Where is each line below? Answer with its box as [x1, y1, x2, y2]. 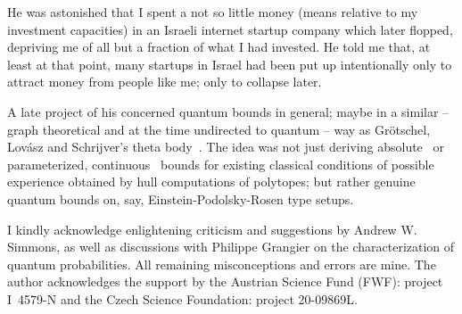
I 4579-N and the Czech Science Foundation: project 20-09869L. [7, 289, 358, 308]
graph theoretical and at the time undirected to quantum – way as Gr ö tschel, [7, 120, 431, 138]
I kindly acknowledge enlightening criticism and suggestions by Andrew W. [7, 219, 417, 238]
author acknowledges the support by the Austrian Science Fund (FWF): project [7, 272, 443, 291]
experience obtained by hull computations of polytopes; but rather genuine [7, 172, 416, 191]
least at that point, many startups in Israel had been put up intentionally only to [7, 54, 452, 73]
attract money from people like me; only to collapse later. [7, 72, 322, 91]
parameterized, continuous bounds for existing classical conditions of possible [7, 154, 434, 173]
